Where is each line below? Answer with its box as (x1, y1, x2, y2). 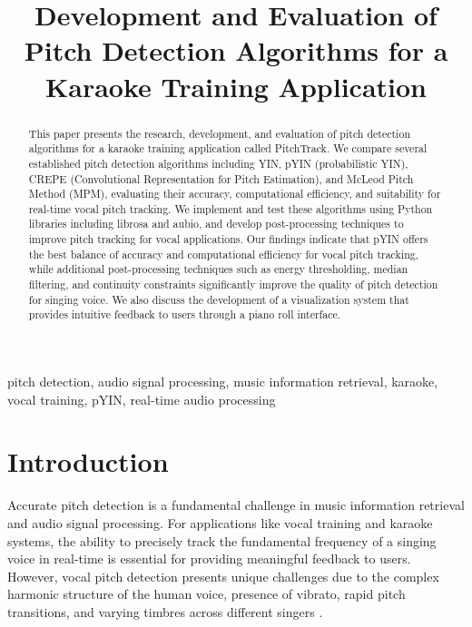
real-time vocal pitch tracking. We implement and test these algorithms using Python (28, 201, 433, 216)
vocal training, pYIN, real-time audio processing (7, 389, 276, 408)
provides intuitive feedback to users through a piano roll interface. (28, 307, 341, 322)
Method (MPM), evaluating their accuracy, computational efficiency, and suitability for (28, 186, 441, 201)
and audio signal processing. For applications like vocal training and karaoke (7, 513, 433, 532)
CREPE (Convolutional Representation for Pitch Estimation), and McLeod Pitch (28, 171, 414, 186)
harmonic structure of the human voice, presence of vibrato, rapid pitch (7, 584, 406, 603)
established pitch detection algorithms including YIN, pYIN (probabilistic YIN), (28, 155, 408, 171)
